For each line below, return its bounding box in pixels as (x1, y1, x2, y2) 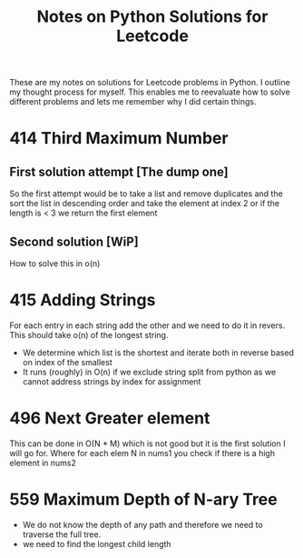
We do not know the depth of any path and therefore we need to (22, 519, 263, 530)
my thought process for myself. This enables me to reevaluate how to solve (9, 86, 290, 97)
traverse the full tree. (22, 529, 102, 540)
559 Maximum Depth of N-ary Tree (9, 489, 279, 510)
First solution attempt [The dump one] (9, 164, 229, 179)
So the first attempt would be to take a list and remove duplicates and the (9, 188, 283, 199)
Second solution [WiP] (9, 234, 139, 249)
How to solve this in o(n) (9, 258, 101, 269)
